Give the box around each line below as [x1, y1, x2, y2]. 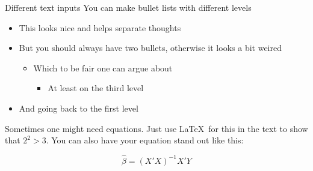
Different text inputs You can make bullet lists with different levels [5, 1, 252, 13]
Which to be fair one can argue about [33, 61, 173, 74]
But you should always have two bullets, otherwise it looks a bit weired [19, 41, 282, 54]
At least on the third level [48, 82, 144, 94]
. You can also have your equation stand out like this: [46, 134, 244, 146]
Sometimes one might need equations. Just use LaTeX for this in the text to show [5, 122, 308, 134]
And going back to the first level [19, 101, 138, 114]
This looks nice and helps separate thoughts [19, 21, 181, 34]
